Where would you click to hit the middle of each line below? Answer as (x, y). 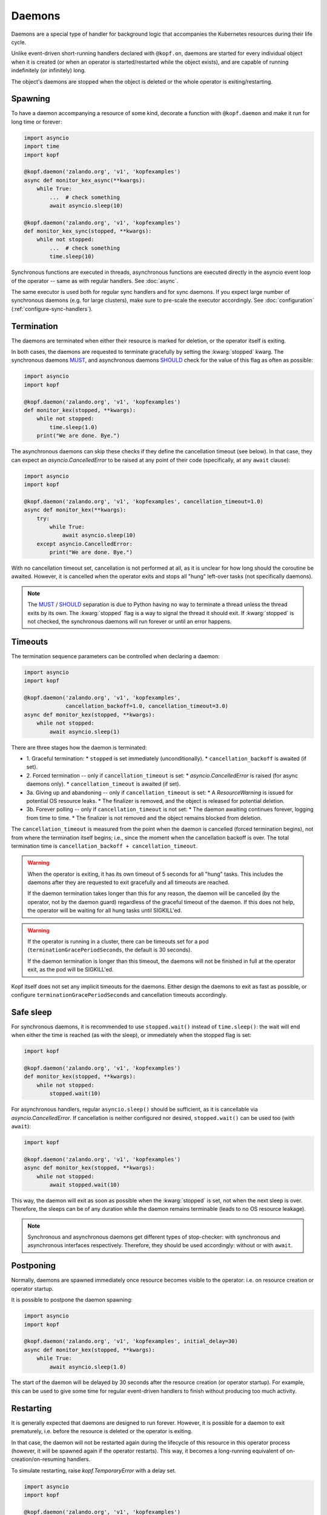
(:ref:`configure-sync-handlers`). (52, 308)
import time (42, 146)
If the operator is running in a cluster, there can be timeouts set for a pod (118, 942)
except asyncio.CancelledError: (85, 544)
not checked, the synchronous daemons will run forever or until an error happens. (130, 622)
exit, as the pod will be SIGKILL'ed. (71, 970)
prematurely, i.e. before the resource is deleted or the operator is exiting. (102, 1431)
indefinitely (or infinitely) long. (48, 70)
